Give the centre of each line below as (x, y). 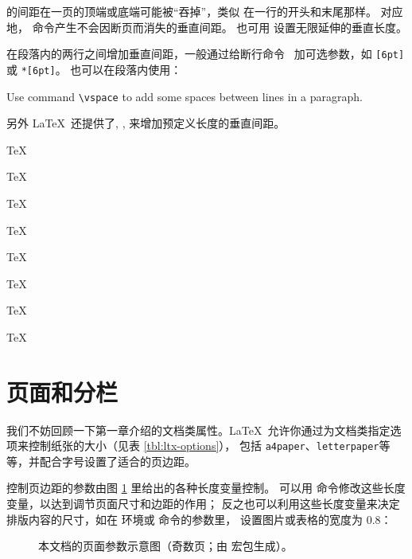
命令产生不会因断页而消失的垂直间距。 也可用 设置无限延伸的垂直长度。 (220, 27)
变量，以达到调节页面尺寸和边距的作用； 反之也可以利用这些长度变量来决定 (203, 504)
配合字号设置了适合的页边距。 (117, 461)
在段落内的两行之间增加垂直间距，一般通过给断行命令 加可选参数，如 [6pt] (206, 54)
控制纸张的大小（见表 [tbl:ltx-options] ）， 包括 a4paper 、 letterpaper (204, 446)
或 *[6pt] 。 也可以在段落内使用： (94, 69)
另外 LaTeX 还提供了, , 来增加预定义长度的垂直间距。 (146, 123)
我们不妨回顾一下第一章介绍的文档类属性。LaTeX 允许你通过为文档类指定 (198, 430)
